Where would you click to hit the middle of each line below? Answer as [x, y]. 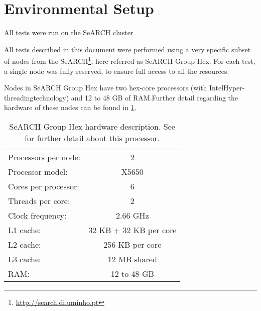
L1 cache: [25, 230]
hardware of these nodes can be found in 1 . [70, 107]
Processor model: [38, 171]
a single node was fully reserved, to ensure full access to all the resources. [117, 71]
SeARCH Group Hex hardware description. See [92, 126]
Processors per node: [44, 157]
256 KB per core [133, 244]
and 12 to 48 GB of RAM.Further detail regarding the [155, 97]
